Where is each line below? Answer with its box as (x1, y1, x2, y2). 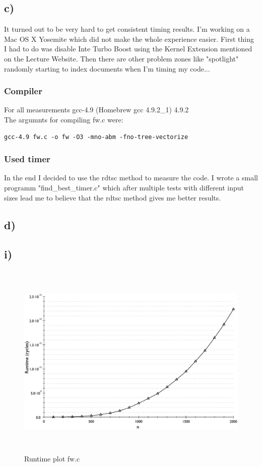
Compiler (4, 85, 42, 97)
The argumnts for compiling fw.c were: (4, 114, 123, 124)
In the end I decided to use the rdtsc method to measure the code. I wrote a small (4, 172, 258, 183)
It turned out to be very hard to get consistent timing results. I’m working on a (4, 24, 250, 34)
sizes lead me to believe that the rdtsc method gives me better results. (4, 192, 221, 203)
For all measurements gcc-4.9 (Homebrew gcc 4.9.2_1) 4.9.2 (4, 104, 189, 115)
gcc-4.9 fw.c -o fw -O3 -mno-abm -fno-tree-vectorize (4, 133, 188, 141)
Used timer (4, 153, 50, 165)
